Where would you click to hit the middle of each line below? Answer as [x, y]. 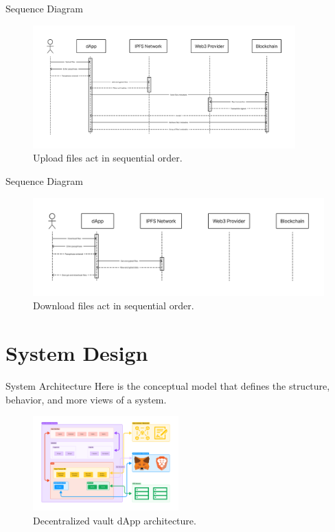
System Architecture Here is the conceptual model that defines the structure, [168, 386]
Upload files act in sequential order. [108, 158]
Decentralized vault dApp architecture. [115, 521]
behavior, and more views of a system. [86, 399]
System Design [77, 353]
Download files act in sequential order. [114, 306]
